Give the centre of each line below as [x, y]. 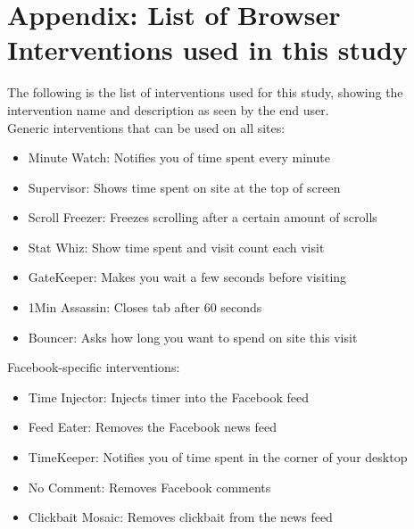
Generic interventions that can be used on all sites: [146, 127]
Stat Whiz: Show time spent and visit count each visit [176, 247]
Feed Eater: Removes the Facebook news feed [153, 427]
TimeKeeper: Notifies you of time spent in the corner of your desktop [218, 457]
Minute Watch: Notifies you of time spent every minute [179, 157]
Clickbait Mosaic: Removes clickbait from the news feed [180, 517]
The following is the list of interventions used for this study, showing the [205, 92]
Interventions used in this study [207, 50]
